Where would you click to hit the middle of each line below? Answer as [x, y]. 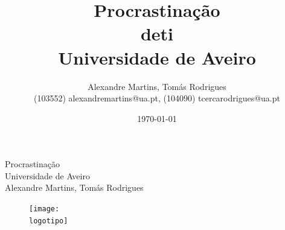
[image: [44, 209]
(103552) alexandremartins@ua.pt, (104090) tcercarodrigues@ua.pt [157, 98]
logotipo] [49, 221]
